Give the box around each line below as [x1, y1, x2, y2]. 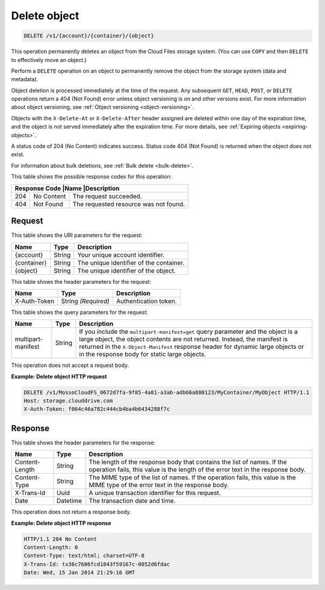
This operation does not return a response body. [11, 508, 132, 515]
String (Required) [61, 297, 110, 305]
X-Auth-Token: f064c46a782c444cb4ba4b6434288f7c [23, 406, 170, 413]
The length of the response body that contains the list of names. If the [88, 458, 287, 466]
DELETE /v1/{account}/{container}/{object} [23, 32, 155, 39]
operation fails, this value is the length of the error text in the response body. [88, 466, 306, 474]
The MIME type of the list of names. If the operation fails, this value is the [88, 473, 296, 482]
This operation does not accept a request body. [11, 361, 129, 369]
